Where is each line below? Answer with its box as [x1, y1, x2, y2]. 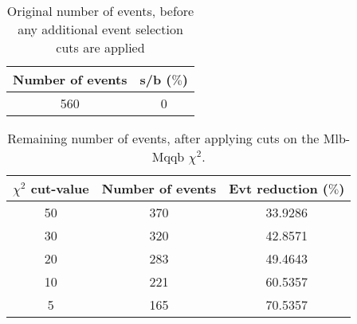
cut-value [30, 179, 89, 197]
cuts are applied [56, 38, 145, 57]
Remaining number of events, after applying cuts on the [7, 129, 320, 147]
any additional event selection [18, 20, 183, 38]
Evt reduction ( [229, 179, 328, 197]
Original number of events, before [6, 2, 194, 20]
